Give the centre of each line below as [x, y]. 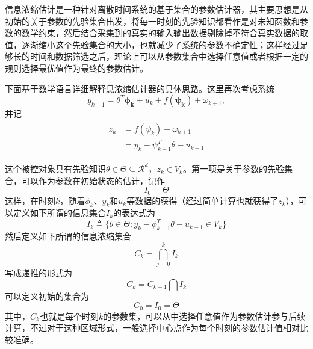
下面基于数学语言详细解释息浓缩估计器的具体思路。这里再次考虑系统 [140, 88]
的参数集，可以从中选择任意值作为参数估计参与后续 [204, 316]
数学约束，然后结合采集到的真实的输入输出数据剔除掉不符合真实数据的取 [165, 33]
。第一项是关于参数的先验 [233, 168]
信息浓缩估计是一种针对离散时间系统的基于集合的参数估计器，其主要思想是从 [156, 9]
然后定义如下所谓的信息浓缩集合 [68, 236]
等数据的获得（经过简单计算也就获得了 [203, 200]
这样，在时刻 [30, 200]
